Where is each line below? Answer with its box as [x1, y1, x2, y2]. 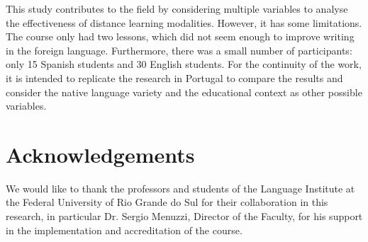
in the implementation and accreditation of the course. [6, 222, 242, 237]
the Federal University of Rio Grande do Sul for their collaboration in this [6, 195, 328, 209]
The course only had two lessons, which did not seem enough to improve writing [6, 29, 355, 44]
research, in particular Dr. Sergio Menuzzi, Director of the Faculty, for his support [6, 209, 363, 224]
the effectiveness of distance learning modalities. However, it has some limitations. [6, 15, 362, 30]
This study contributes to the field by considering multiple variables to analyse [6, 1, 348, 16]
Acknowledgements [6, 139, 195, 168]
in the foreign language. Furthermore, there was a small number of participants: [6, 42, 352, 57]
